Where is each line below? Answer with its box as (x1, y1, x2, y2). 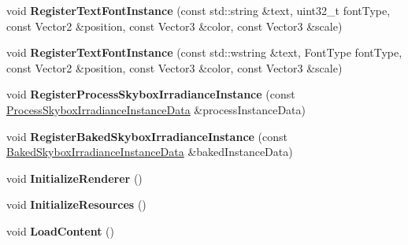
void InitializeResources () (6, 196, 147, 213)
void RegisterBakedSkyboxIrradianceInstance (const (6, 128, 287, 144)
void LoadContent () (6, 222, 114, 239)
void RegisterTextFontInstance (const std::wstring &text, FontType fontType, (6, 44, 402, 61)
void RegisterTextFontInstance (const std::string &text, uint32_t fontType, (6, 2, 391, 18)
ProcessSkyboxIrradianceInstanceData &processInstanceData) (6, 101, 306, 117)
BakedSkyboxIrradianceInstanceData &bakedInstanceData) (6, 143, 293, 160)
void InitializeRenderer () (6, 169, 143, 186)
